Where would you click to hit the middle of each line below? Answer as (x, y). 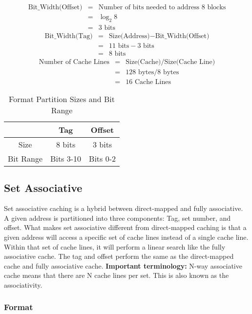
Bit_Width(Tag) (69, 36)
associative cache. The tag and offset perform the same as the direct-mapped (119, 256)
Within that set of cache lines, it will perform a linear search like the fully (115, 246)
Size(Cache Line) (190, 62)
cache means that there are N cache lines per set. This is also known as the (116, 275)
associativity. (23, 285)
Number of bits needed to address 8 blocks (162, 8)
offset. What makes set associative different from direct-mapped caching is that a (125, 227)
